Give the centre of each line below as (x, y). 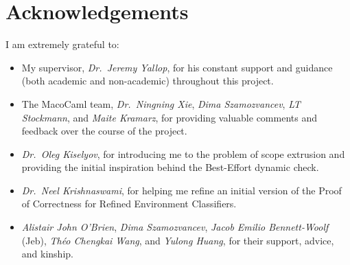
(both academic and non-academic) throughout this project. (148, 81)
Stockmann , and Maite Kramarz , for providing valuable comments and (169, 117)
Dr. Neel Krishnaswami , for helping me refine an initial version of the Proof (182, 190)
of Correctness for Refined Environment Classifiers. (129, 204)
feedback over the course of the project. (104, 131)
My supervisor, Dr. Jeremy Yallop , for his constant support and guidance (177, 67)
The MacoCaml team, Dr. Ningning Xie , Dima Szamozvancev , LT (161, 103)
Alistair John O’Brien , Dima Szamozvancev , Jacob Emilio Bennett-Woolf (175, 227)
